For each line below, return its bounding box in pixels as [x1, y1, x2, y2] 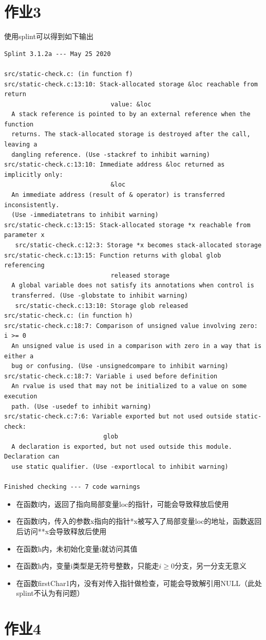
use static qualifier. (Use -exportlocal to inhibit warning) [11, 463, 229, 471]
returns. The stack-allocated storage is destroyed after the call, [11, 131, 251, 138]
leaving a [4, 141, 37, 149]
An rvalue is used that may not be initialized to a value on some [11, 382, 247, 390]
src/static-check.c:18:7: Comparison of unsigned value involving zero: [4, 322, 258, 330]
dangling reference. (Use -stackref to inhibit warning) [11, 151, 210, 158]
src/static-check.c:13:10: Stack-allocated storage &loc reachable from [4, 80, 258, 88]
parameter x [4, 231, 45, 239]
